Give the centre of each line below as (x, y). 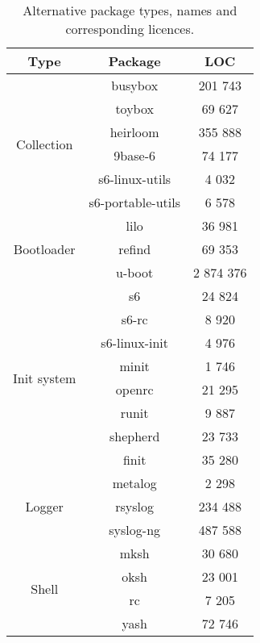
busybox (135, 85)
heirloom (134, 132)
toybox (134, 109)
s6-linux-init (135, 342)
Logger (44, 506)
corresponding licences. (130, 29)
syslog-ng (135, 530)
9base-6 (134, 155)
